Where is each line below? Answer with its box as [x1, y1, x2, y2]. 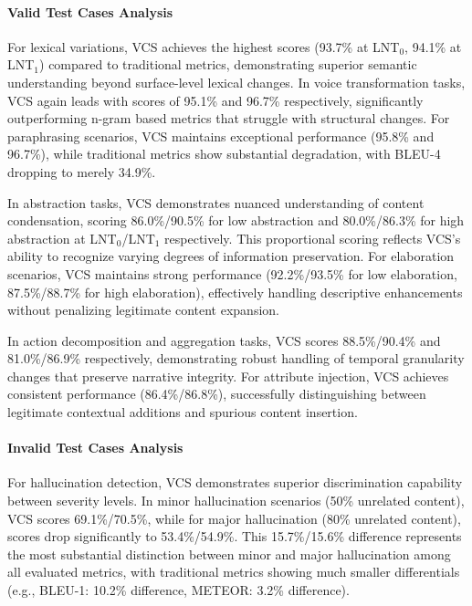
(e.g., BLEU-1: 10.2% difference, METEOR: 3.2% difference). [7, 580, 350, 600]
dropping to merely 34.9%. [7, 162, 156, 181]
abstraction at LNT [7, 228, 117, 247]
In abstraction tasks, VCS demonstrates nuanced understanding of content [7, 193, 425, 212]
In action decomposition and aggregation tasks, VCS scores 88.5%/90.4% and [7, 330, 441, 350]
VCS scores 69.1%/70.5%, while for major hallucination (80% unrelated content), [7, 508, 461, 528]
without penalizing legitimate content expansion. [7, 300, 279, 319]
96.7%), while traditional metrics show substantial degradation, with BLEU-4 [7, 144, 441, 163]
